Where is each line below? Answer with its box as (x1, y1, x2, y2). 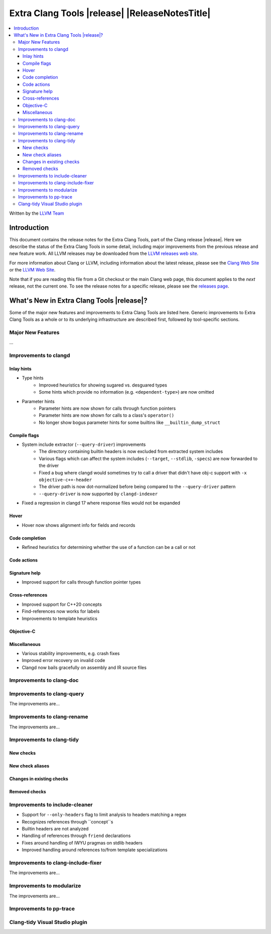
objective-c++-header (39, 477, 92, 483)
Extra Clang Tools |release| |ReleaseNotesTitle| (9, 8, 211, 19)
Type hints (22, 375, 44, 381)
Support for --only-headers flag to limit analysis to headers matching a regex (22, 812, 187, 818)
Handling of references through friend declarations (22, 832, 131, 839)
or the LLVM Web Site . (9, 267, 56, 273)
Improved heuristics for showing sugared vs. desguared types (39, 382, 168, 388)
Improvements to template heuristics (22, 615, 98, 621)
